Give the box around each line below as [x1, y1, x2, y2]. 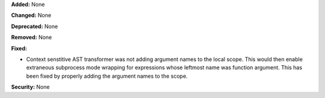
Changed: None [11, 12, 51, 19]
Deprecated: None [11, 23, 58, 30]
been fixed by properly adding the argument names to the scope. [26, 72, 188, 79]
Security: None [11, 84, 50, 91]
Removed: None [11, 33, 52, 41]
